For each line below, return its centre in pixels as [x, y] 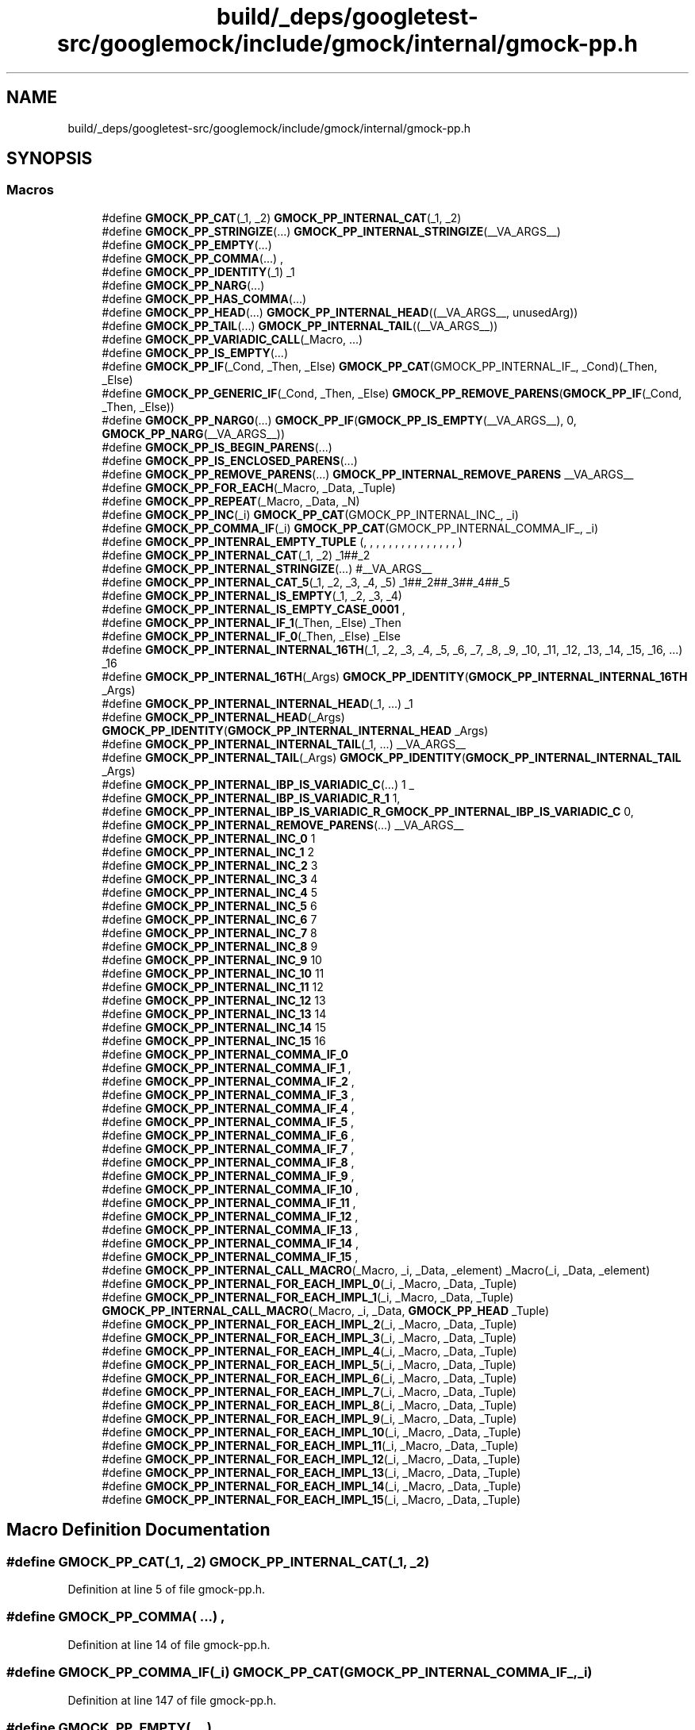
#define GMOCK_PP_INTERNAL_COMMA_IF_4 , [228, 1108]
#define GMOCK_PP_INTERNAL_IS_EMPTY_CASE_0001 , [253, 609]
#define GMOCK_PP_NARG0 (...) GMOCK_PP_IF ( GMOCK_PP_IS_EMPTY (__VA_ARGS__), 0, [339, 420]
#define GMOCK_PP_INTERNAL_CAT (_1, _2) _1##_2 [236, 555]
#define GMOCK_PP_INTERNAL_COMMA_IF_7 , [228, 1148]
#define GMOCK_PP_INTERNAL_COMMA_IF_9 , [228, 1175]
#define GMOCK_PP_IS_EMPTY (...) [195, 352]
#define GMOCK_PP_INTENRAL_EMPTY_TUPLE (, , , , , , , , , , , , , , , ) [282, 541]
